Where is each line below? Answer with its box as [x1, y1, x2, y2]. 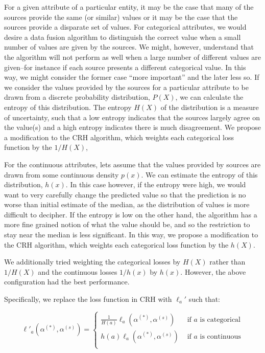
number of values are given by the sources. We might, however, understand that [4, 41, 254, 52]
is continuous [200, 333, 241, 340]
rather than [209, 256, 246, 267]
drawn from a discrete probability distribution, [4, 92, 150, 102]
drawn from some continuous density [4, 169, 119, 180]
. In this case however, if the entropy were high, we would [65, 179, 246, 190]
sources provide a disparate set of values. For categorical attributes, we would [4, 21, 247, 32]
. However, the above [180, 266, 246, 277]
